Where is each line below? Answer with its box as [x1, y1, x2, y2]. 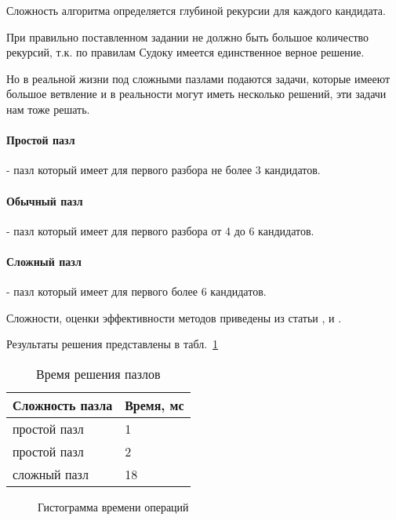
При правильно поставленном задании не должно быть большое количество [6, 28, 369, 45]
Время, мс [125, 395, 184, 414]
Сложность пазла [13, 395, 113, 414]
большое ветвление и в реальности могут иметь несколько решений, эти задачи [6, 85, 387, 102]
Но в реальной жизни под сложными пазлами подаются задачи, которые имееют [6, 70, 391, 86]
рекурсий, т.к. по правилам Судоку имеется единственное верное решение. [6, 44, 365, 60]
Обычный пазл [6, 192, 83, 209]
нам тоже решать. [6, 100, 90, 117]
